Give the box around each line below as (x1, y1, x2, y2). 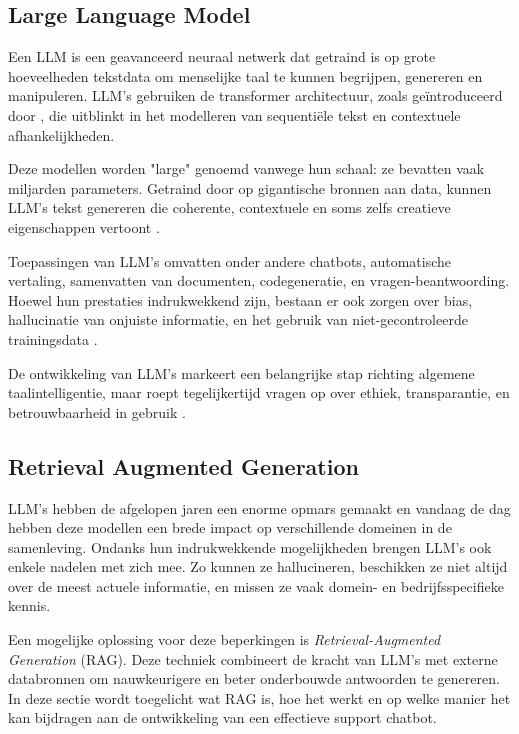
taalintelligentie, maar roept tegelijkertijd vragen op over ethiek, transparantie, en (8, 382, 510, 403)
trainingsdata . (8, 328, 98, 349)
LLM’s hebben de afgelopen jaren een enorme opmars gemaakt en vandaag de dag (8, 497, 511, 518)
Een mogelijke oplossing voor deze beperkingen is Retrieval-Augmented (8, 629, 441, 650)
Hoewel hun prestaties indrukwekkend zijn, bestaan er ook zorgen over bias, (8, 289, 473, 310)
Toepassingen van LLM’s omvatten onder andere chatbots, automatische (8, 250, 452, 271)
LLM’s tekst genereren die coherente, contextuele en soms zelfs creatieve (8, 197, 451, 218)
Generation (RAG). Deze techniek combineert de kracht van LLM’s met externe (8, 648, 498, 669)
